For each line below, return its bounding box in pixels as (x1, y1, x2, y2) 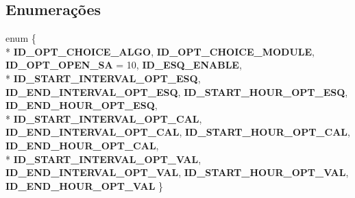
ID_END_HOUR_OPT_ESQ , (5, 98, 158, 112)
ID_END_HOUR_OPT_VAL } (5, 178, 164, 193)
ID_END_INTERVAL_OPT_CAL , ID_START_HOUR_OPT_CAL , (5, 125, 350, 139)
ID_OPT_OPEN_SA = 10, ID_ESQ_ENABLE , (5, 58, 242, 72)
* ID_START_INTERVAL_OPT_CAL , (5, 111, 202, 125)
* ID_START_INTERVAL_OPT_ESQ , (5, 71, 201, 85)
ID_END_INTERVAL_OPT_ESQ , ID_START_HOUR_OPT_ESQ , (5, 84, 348, 99)
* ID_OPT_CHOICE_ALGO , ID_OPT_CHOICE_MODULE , (5, 44, 315, 58)
